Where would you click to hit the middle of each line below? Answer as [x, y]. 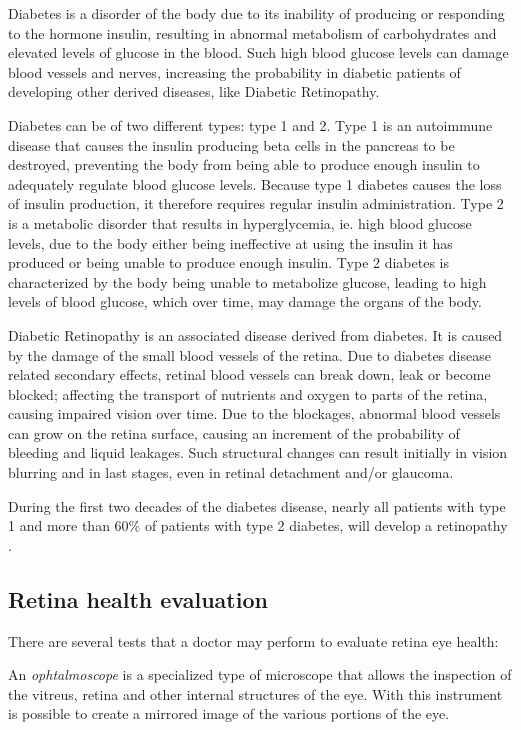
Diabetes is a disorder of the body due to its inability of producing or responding [256, 13]
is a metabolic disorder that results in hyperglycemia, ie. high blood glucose [240, 222]
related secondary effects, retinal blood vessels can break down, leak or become [249, 374]
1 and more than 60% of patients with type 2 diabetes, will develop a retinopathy [258, 525]
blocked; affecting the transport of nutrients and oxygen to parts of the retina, [248, 393]
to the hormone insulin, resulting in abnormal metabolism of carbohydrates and [252, 32]
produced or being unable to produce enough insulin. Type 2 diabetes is [229, 262]
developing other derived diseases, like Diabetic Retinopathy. [194, 91]
